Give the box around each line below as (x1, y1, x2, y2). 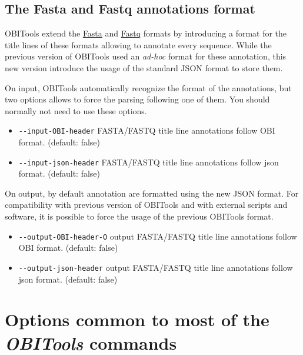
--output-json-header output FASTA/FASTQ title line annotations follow (18, 261, 293, 273)
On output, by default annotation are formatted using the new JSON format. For (5, 187, 299, 199)
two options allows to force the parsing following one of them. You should (5, 93, 270, 105)
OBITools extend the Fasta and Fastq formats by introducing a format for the (5, 27, 287, 39)
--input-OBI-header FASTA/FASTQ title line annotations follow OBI (18, 124, 275, 137)
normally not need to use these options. (5, 104, 147, 117)
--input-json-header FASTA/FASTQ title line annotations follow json (18, 155, 279, 168)
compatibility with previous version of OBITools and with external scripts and (5, 198, 288, 211)
